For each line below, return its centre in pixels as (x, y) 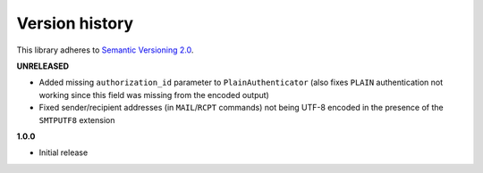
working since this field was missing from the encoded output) (154, 95)
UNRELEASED (43, 66)
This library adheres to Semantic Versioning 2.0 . (105, 50)
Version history (75, 23)
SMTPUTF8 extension (77, 119)
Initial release (64, 152)
